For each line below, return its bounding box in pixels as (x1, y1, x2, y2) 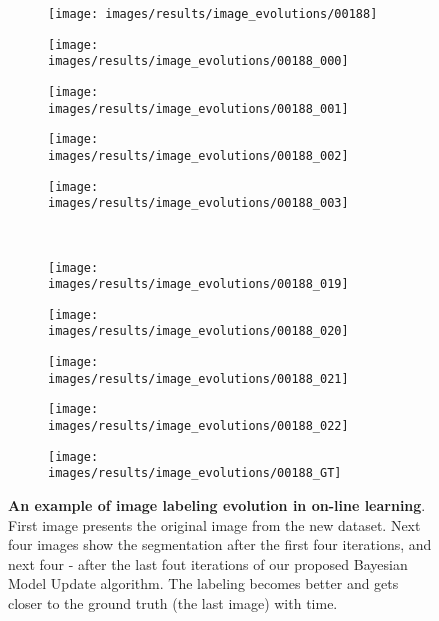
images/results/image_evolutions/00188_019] (48, 277, 349, 292)
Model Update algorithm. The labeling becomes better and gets (8, 573, 399, 594)
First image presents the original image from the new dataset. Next (8, 514, 421, 535)
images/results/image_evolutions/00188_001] (48, 101, 349, 116)
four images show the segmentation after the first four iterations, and (8, 534, 432, 555)
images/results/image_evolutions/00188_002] (48, 148, 349, 163)
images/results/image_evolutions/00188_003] (48, 196, 349, 211)
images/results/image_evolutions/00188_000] (48, 54, 349, 69)
